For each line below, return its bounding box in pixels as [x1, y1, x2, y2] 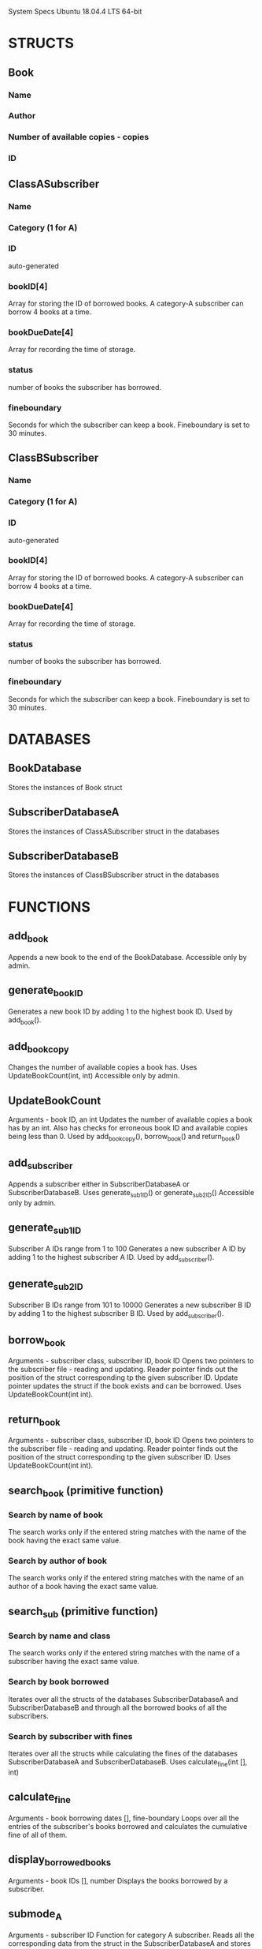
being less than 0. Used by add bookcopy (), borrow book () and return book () [8, 1132, 241, 1143]
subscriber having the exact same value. [8, 1657, 140, 1666]
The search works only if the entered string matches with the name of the [8, 1527, 246, 1537]
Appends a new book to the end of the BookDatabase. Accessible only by [8, 952, 247, 961]
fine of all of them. [8, 1830, 68, 1839]
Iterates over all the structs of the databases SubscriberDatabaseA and [8, 1694, 238, 1704]
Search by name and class [8, 1630, 111, 1641]
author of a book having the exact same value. [8, 1582, 159, 1591]
